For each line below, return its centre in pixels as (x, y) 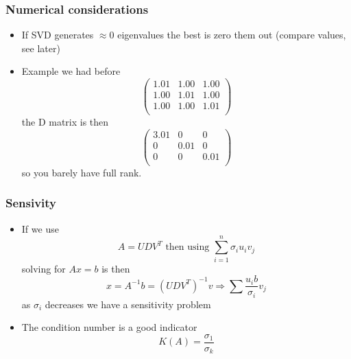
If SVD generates (58, 35)
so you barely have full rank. (82, 172)
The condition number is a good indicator (109, 327)
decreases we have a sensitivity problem (128, 304)
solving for (44, 268)
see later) (41, 48)
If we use (40, 228)
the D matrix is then (65, 122)
